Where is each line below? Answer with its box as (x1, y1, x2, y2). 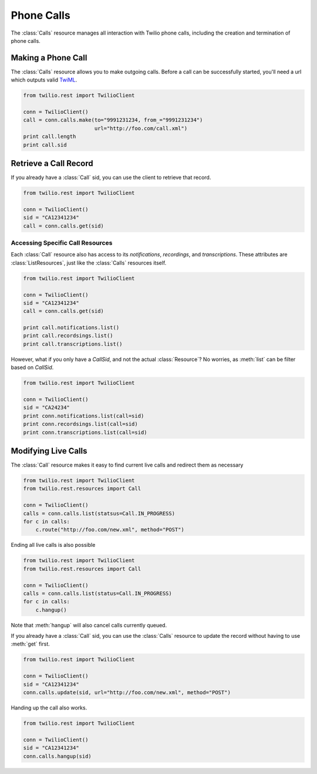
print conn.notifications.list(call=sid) (23, 413, 144, 419)
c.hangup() (35, 606, 67, 613)
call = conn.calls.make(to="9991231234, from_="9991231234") (23, 117, 203, 123)
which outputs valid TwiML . (11, 76, 77, 83)
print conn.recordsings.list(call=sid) (23, 421, 138, 428)
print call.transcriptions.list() (23, 340, 123, 347)
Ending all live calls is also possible (11, 542, 96, 549)
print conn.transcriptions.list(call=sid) (23, 429, 147, 435)
